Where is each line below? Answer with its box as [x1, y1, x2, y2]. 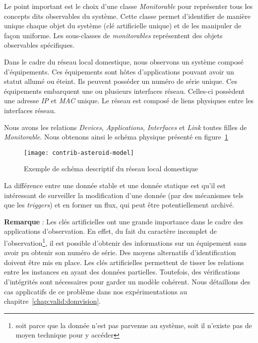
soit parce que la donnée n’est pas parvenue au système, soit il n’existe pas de [15, 320, 252, 330]
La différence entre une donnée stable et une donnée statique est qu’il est [4, 180, 226, 190]
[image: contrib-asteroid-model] [24, 149, 134, 156]
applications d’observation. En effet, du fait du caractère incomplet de [4, 226, 217, 236]
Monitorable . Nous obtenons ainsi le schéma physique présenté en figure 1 [4, 132, 228, 142]
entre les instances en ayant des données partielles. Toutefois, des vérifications [4, 267, 240, 277]
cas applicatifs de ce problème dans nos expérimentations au [4, 286, 188, 296]
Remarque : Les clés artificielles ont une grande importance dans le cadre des [4, 216, 243, 226]
